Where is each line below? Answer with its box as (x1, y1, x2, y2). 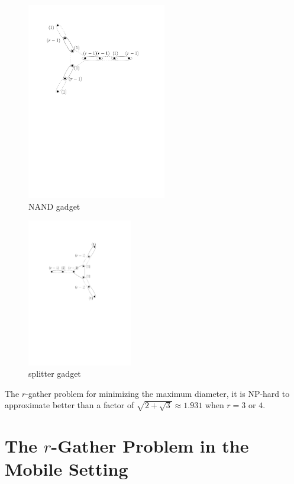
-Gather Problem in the (51, 434, 249, 458)
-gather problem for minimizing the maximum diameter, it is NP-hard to (25, 387, 290, 399)
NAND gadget (28, 200, 80, 212)
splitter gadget (28, 367, 81, 380)
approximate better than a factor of (5, 399, 134, 411)
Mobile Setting (5, 457, 128, 481)
